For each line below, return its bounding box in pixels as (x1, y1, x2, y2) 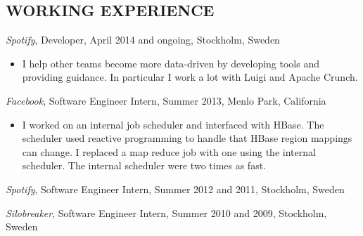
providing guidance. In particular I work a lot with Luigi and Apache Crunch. (22, 70, 358, 84)
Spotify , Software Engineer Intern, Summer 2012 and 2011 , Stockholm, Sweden (6, 181, 345, 196)
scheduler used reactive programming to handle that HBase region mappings (22, 131, 352, 145)
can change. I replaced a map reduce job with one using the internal (22, 144, 316, 159)
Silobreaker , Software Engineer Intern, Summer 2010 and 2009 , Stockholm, (6, 205, 327, 220)
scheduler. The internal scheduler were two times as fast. (22, 158, 267, 173)
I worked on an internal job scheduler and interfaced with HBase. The (22, 117, 324, 131)
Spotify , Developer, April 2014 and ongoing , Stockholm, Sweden (6, 32, 280, 47)
